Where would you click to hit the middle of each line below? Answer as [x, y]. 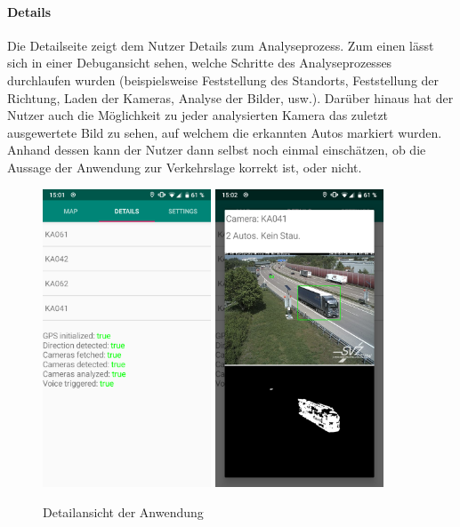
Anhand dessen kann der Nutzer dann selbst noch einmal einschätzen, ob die [217, 150]
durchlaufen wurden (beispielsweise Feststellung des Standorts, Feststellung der [223, 80]
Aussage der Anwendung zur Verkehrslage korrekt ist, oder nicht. [185, 167]
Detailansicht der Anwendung [123, 512]
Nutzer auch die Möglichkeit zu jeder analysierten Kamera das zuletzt [198, 115]
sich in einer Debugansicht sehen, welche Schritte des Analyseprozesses [200, 63]
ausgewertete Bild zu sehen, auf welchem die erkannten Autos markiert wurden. [225, 132]
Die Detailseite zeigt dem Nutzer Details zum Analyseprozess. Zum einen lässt [221, 45]
